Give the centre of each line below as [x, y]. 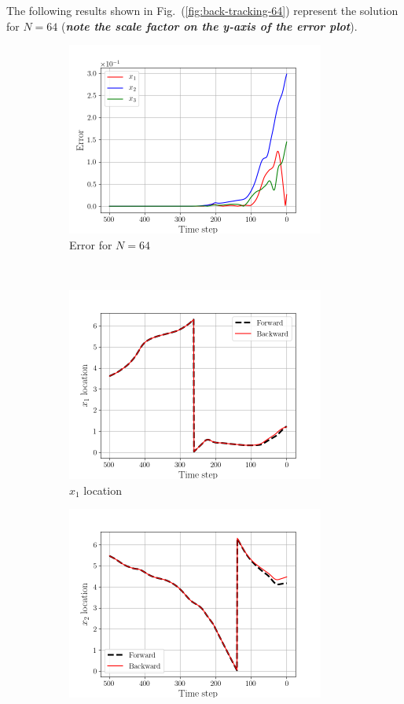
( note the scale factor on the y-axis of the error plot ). [209, 26]
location [103, 490]
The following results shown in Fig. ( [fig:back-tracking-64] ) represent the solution [202, 10]
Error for [91, 244]
